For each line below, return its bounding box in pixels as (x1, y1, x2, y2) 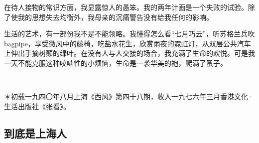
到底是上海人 (4, 125, 67, 141)
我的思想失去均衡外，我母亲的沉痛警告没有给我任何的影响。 (17, 11, 213, 22)
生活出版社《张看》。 (4, 101, 70, 111)
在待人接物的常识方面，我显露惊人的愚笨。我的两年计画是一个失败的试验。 (4, 2, 248, 12)
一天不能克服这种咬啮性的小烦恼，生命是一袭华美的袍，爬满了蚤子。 (4, 57, 227, 68)
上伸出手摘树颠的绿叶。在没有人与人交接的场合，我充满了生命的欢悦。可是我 (4, 48, 255, 58)
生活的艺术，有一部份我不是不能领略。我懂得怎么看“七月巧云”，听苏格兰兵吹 (4, 28, 255, 39)
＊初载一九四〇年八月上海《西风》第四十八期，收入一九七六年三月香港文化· (4, 91, 254, 102)
